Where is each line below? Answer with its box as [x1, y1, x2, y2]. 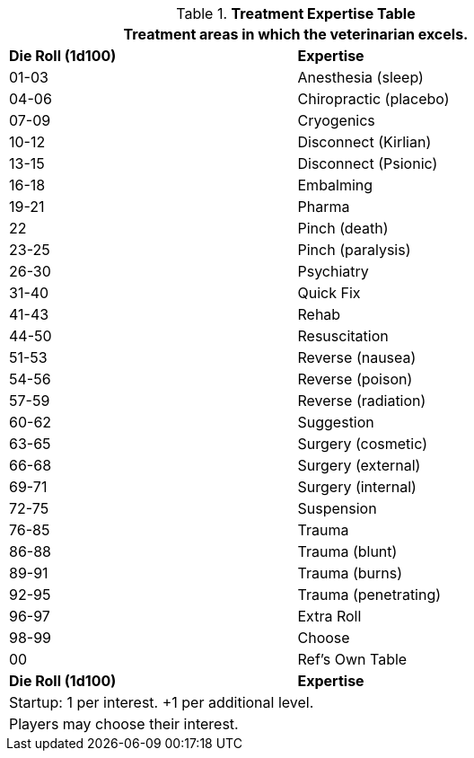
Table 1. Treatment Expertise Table [176, 4, 416, 22]
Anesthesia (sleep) [297, 68, 424, 86]
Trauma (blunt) [297, 542, 398, 560]
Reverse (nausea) [297, 348, 417, 366]
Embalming [297, 176, 373, 194]
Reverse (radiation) [297, 392, 426, 410]
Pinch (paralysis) [297, 241, 411, 259]
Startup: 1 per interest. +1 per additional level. [9, 693, 314, 711]
